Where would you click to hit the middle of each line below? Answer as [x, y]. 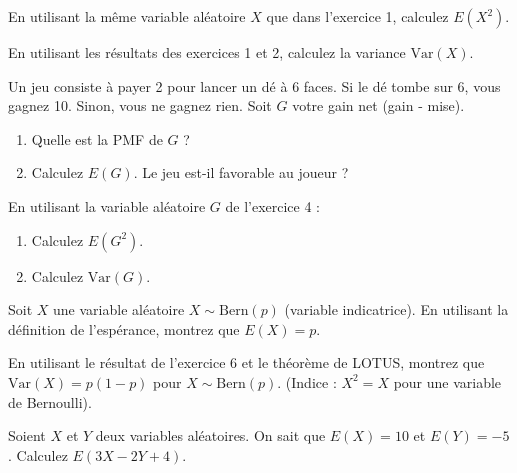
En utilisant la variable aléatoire [107, 205]
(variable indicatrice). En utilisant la [396, 309]
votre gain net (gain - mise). [378, 105]
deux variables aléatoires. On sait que [210, 435]
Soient [27, 435]
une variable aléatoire [119, 309]
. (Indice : [307, 381]
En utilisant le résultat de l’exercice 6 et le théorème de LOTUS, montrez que [246, 362]
